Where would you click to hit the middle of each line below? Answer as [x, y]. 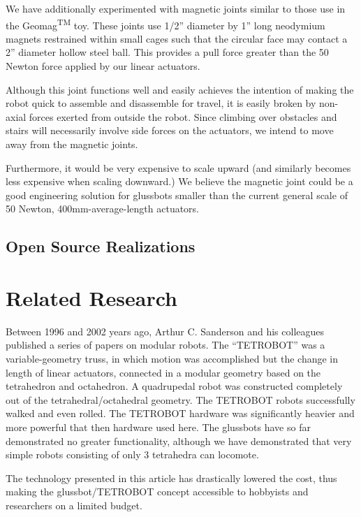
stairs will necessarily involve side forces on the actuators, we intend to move [170, 130]
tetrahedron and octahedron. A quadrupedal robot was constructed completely [174, 386]
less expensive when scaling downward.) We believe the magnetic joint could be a [179, 181]
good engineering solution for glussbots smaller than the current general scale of [177, 195]
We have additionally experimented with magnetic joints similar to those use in [176, 8]
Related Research [92, 297]
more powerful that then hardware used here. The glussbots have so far [158, 427]
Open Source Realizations [101, 246]
